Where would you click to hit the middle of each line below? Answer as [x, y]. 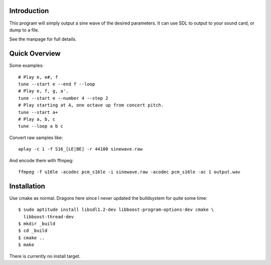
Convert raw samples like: [36, 138]
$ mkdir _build [37, 224]
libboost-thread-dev [49, 217]
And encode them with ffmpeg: [41, 160]
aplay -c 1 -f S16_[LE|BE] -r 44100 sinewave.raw [81, 149]
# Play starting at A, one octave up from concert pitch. [91, 105]
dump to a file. [24, 30]
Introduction [29, 11]
